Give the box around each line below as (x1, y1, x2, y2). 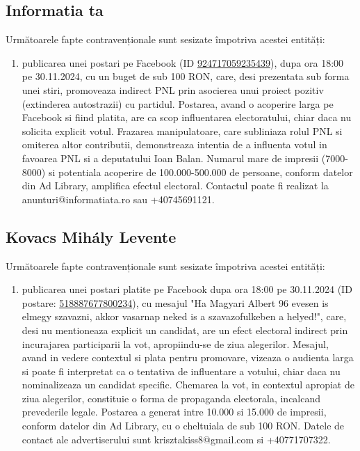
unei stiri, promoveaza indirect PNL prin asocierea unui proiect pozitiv (22, 82, 324, 97)
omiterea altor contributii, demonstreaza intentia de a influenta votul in (22, 137, 327, 152)
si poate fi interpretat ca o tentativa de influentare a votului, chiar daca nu (22, 363, 341, 378)
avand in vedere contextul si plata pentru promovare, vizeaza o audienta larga (22, 350, 354, 365)
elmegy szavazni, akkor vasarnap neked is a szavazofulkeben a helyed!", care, (22, 309, 347, 324)
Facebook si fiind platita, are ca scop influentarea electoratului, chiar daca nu (22, 110, 352, 125)
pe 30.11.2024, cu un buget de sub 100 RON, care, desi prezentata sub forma (22, 69, 350, 84)
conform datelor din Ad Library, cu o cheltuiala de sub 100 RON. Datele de (22, 418, 345, 433)
